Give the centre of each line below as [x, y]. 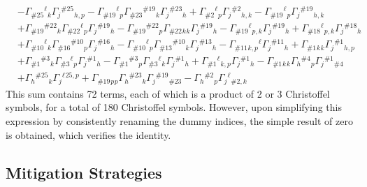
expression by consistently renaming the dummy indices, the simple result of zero [179, 121]
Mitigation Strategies [84, 172]
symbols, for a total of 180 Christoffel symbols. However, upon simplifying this [174, 107]
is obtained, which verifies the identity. [88, 134]
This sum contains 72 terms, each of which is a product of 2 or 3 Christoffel [168, 93]
